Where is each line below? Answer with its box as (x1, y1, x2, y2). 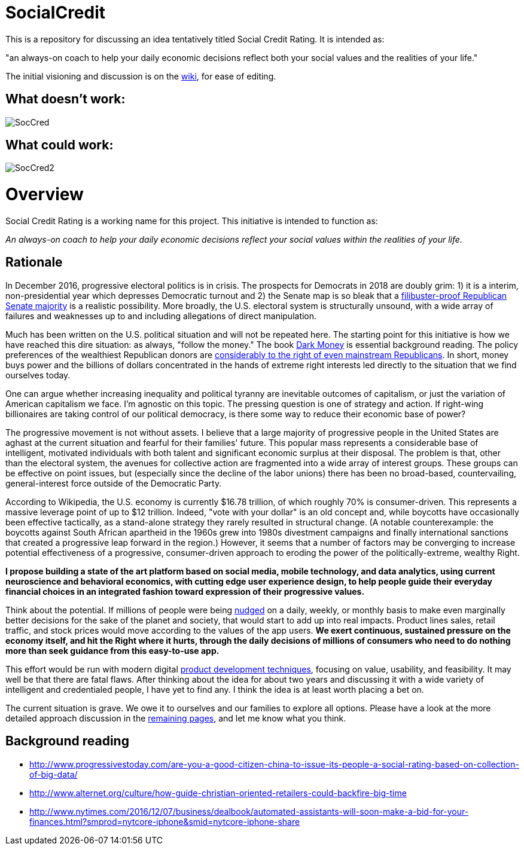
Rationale (5, 255, 63, 270)
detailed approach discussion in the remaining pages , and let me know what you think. (5, 713, 346, 723)
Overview (5, 184, 84, 205)
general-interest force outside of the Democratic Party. (5, 478, 222, 488)
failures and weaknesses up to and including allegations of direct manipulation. (5, 310, 317, 321)
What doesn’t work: (5, 91, 126, 107)
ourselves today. (5, 369, 71, 380)
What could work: (5, 137, 114, 153)
